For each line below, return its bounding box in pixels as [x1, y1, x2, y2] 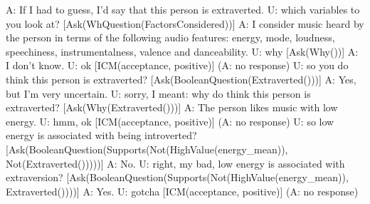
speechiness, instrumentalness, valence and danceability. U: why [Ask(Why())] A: [6, 44, 359, 58]
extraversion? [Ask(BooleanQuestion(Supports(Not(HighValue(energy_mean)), [6, 170, 349, 185]
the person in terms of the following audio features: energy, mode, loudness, [6, 30, 335, 45]
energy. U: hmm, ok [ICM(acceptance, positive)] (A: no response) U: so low [6, 113, 334, 128]
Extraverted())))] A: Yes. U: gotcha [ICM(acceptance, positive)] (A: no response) [6, 183, 359, 198]
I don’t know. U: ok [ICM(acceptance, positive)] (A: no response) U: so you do [6, 58, 349, 73]
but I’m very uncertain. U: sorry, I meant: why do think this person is [6, 86, 311, 101]
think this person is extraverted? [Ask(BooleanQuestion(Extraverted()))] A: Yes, [6, 71, 356, 86]
